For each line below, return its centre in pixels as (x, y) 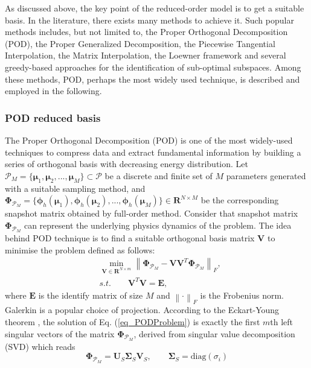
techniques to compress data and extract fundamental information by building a (153, 152)
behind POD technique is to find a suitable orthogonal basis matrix (130, 237)
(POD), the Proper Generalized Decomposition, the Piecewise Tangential (140, 43)
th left (282, 322)
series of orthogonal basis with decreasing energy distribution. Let (127, 164)
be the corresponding (240, 200)
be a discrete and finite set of (159, 175)
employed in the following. (53, 91)
